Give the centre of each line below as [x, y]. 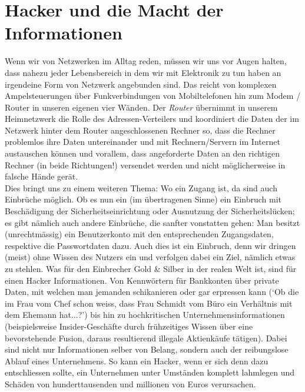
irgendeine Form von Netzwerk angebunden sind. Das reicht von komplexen [141, 84]
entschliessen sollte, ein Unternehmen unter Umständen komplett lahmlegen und [150, 372]
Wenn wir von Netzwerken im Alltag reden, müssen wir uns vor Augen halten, [146, 61]
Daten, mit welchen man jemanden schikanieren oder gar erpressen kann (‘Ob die [152, 292]
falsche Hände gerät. [42, 176]
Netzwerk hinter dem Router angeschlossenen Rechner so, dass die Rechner [140, 130]
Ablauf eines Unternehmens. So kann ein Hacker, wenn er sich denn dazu [137, 361]
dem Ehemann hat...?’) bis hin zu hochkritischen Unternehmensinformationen [145, 315]
